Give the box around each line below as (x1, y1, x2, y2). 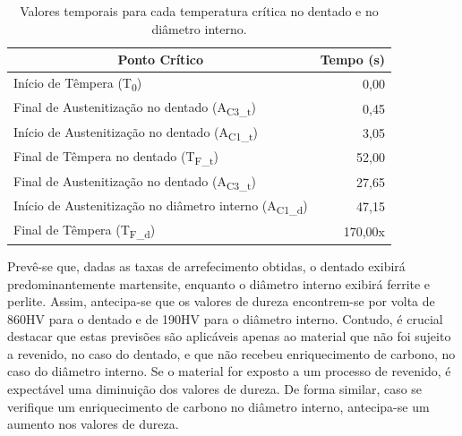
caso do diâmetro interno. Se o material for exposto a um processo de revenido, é (7, 362, 451, 380)
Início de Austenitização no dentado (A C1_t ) (13, 122, 258, 143)
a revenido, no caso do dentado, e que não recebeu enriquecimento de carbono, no (7, 344, 456, 363)
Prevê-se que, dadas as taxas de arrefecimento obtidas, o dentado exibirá (7, 256, 406, 275)
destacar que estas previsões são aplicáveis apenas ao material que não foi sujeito (7, 327, 451, 346)
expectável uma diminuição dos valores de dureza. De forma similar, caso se (7, 380, 423, 398)
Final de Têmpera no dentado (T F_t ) (13, 147, 218, 167)
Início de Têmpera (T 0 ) (13, 73, 142, 94)
